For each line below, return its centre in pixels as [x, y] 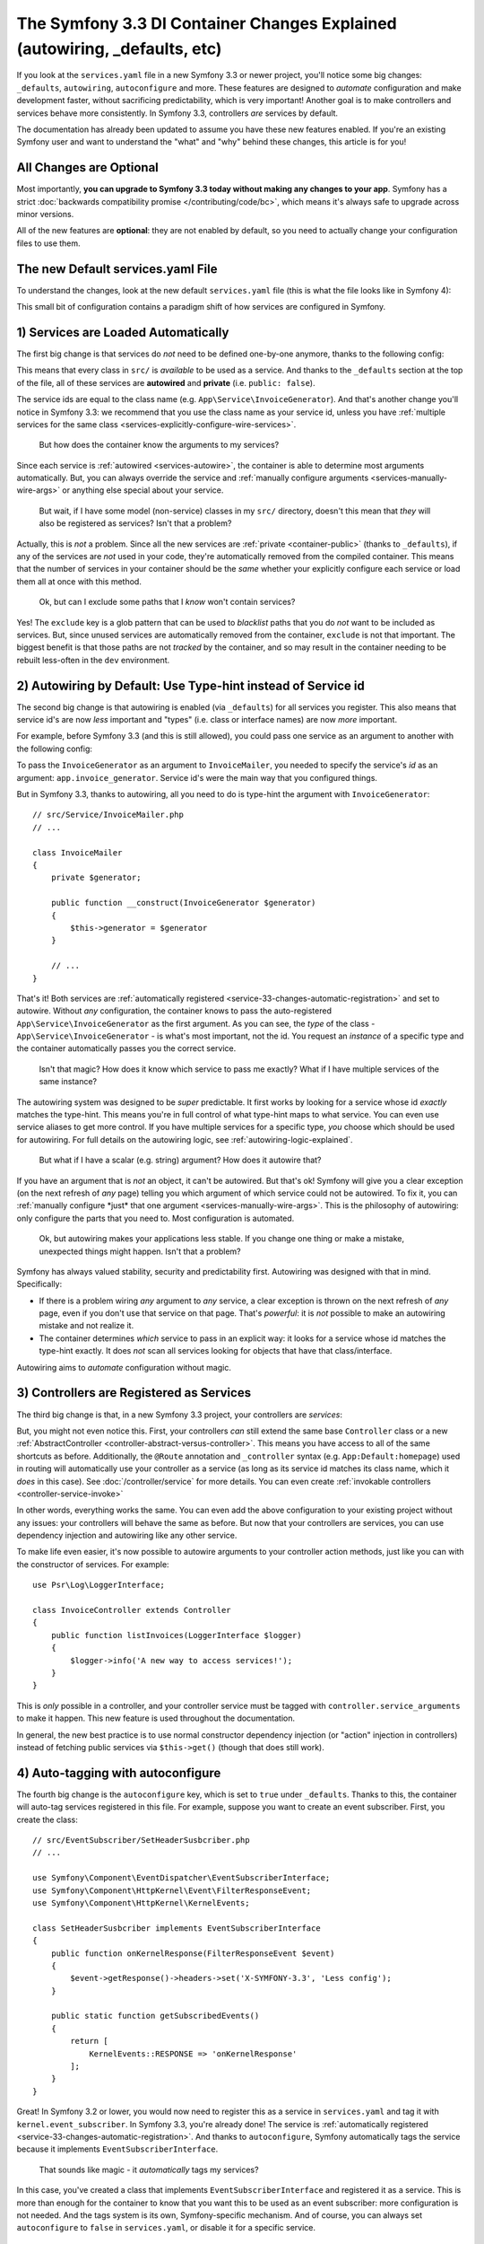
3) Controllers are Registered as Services [134, 1393]
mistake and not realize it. [86, 1326]
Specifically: [39, 1284]
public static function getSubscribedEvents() [155, 2016]
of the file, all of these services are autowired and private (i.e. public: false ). [166, 382]
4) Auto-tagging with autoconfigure [119, 1773]
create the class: [47, 1819]
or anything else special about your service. [143, 490]
